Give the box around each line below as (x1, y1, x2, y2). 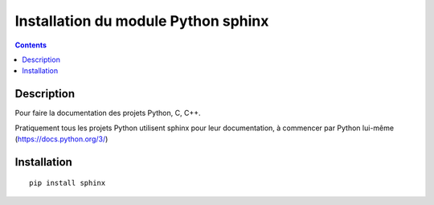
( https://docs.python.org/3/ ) (14, 134, 108, 144)
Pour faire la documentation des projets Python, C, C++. (14, 109, 201, 118)
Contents (14, 40, 47, 50)
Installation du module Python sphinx (14, 12, 269, 30)
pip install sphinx (29, 178, 106, 188)
